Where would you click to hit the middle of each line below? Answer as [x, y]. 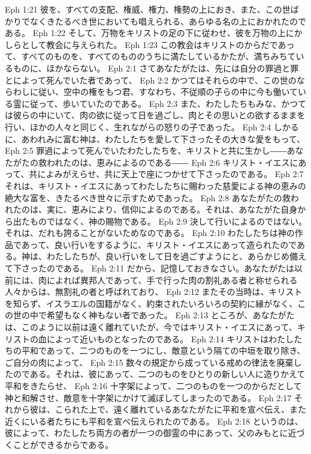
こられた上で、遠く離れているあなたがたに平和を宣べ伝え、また [181, 409]
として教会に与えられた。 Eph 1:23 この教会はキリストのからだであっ [158, 44]
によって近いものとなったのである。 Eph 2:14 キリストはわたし [170, 338]
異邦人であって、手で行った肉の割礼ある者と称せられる [189, 280]
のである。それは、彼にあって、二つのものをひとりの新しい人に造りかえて [159, 374]
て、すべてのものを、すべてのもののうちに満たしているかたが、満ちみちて [150, 56]
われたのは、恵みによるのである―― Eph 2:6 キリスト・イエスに [172, 162]
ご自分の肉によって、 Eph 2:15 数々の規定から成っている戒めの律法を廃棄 [149, 362]
